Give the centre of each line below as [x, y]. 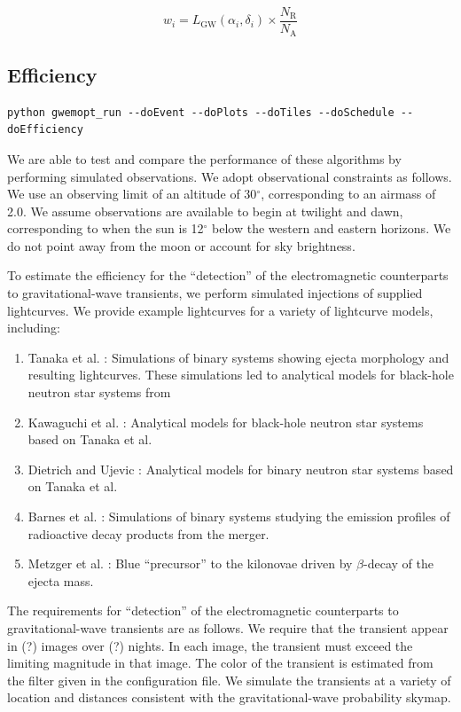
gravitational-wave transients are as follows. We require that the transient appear [228, 627]
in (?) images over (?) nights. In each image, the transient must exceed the [210, 645]
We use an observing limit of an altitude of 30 [132, 194]
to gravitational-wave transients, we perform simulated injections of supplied [215, 293]
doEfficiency [45, 130]
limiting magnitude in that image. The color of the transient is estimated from [220, 663]
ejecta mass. [61, 580]
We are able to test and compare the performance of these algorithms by [204, 158]
